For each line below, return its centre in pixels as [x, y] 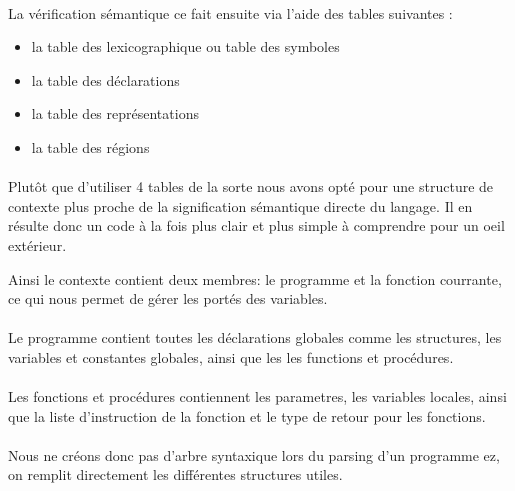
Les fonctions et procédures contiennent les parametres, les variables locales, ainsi [257, 396]
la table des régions [90, 146]
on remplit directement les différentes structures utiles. [175, 474]
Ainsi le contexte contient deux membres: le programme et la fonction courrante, [255, 278]
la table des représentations [115, 113]
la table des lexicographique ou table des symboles [185, 46]
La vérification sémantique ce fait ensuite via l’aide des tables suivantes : [230, 12]
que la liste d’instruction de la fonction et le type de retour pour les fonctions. [247, 415]
